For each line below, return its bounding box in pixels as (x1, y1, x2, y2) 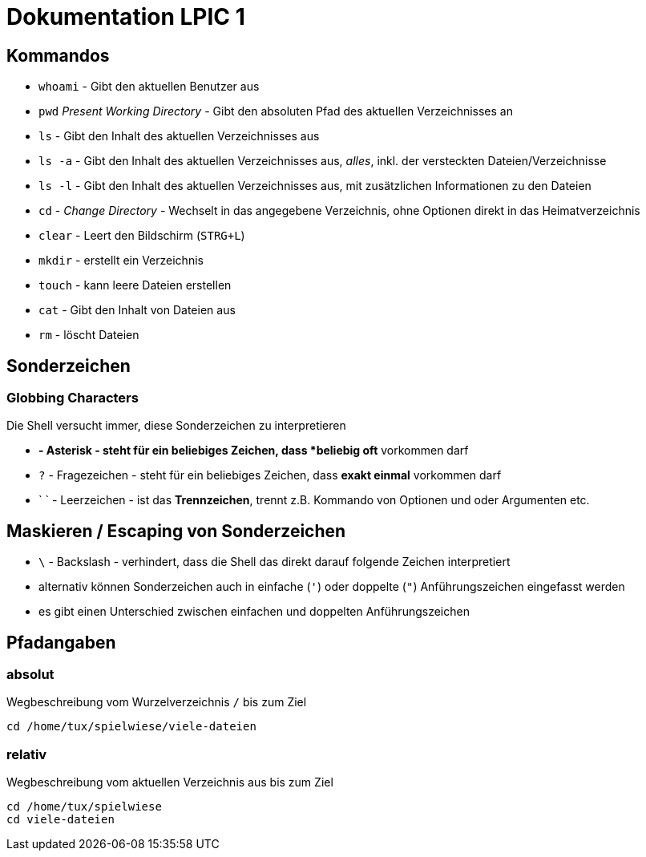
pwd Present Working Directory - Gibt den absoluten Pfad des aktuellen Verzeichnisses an (38, 104, 513, 119)
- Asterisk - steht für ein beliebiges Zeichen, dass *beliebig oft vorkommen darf (38, 443, 469, 458)
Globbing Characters (6, 390, 139, 406)
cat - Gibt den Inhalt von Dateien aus (38, 303, 236, 317)
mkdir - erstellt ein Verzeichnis (38, 253, 204, 268)
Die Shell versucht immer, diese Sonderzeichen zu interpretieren (6, 418, 346, 433)
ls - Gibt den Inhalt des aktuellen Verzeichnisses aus (38, 129, 320, 144)
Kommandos (6, 45, 110, 66)
